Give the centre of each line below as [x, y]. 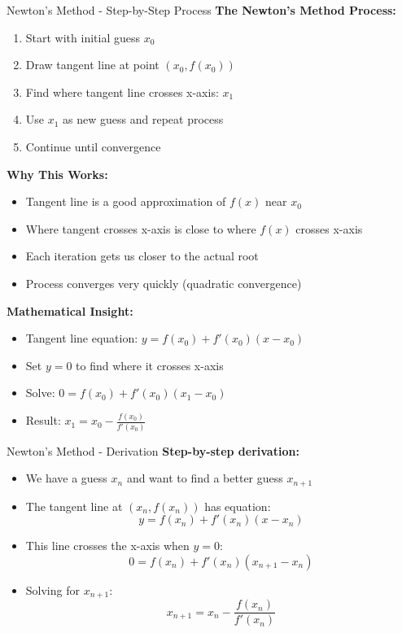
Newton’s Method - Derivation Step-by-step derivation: [153, 450]
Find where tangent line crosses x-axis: [122, 92]
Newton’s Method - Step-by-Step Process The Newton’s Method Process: [201, 10]
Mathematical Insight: [70, 310]
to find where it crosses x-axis [150, 365]
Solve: [40, 393]
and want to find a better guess [205, 478]
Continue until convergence [93, 146]
